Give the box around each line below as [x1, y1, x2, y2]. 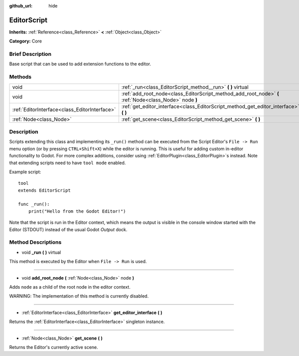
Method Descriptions [9, 239, 62, 246]
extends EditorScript [18, 187, 71, 193]
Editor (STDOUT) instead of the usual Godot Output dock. [9, 226, 128, 232]
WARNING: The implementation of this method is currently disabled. [9, 293, 149, 299]
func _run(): [18, 201, 50, 207]
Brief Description [9, 50, 52, 57]
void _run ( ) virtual [21, 249, 61, 255]
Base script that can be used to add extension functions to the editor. [9, 61, 151, 67]
